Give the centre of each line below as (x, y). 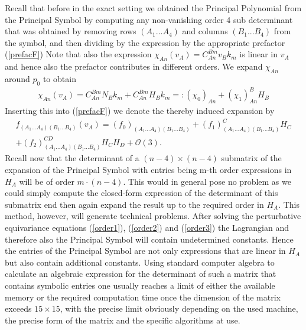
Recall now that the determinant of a (72, 158)
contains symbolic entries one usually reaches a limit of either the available (140, 285)
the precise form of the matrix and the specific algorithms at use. (123, 320)
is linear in (259, 54)
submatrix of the (251, 158)
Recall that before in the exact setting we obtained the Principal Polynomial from (153, 8)
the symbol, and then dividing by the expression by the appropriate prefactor (145, 42)
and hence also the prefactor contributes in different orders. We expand (134, 66)
